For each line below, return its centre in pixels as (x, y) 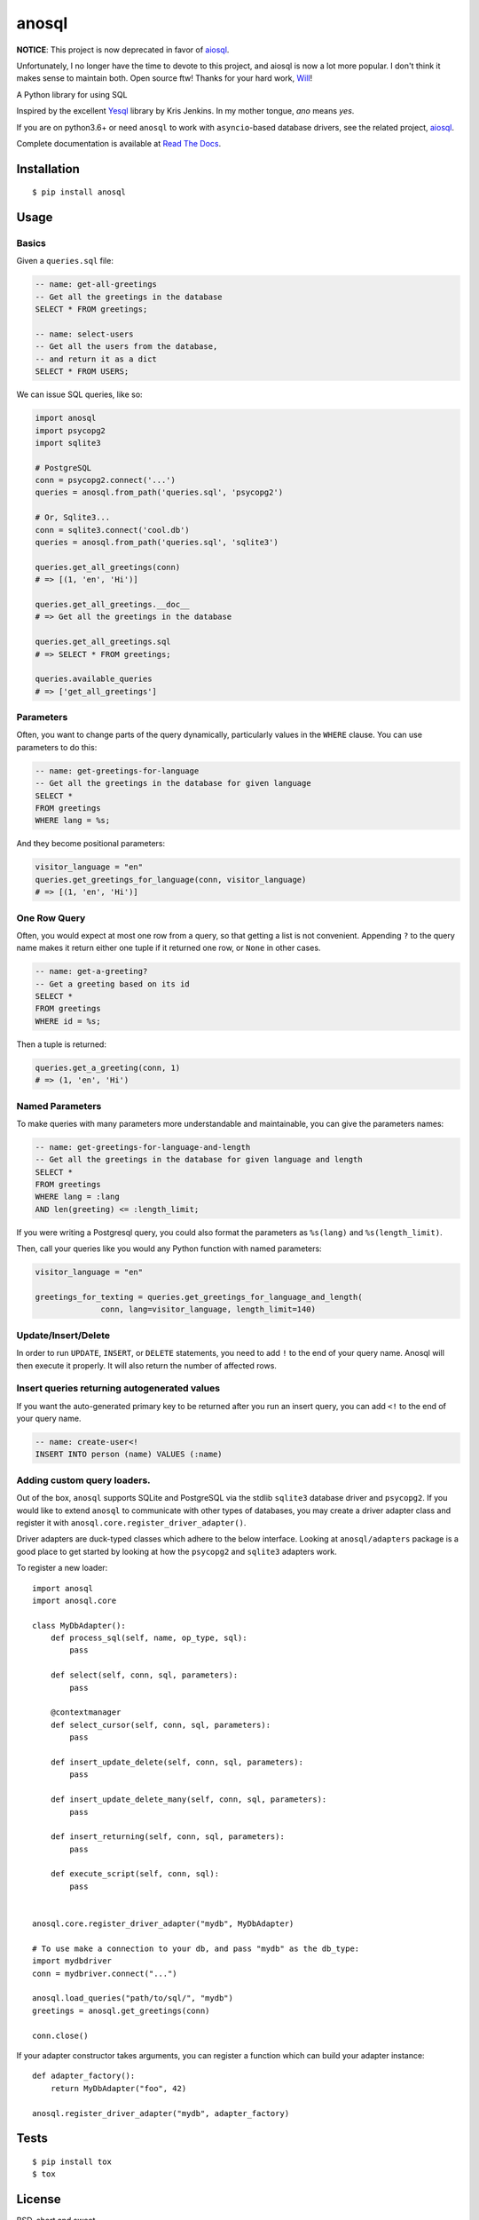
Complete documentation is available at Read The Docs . (119, 143)
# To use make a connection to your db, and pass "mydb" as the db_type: (196, 1948)
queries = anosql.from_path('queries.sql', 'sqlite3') (157, 543)
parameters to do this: (57, 747)
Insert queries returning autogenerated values (118, 1388)
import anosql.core (75, 1600)
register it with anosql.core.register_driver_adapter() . (131, 1522)
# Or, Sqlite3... (73, 518)
